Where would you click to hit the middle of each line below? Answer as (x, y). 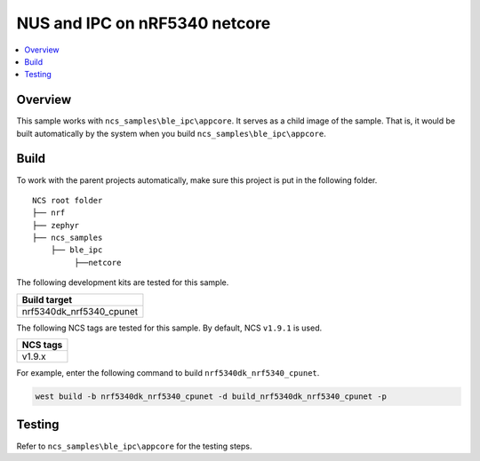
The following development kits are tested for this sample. (123, 282)
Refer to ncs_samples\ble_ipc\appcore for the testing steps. (134, 446)
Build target (47, 299)
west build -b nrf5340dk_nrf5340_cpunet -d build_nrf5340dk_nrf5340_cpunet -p (211, 397)
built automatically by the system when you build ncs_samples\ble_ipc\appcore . (171, 133)
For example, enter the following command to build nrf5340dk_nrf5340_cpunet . (168, 373)
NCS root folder (68, 200)
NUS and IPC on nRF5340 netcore (144, 23)
